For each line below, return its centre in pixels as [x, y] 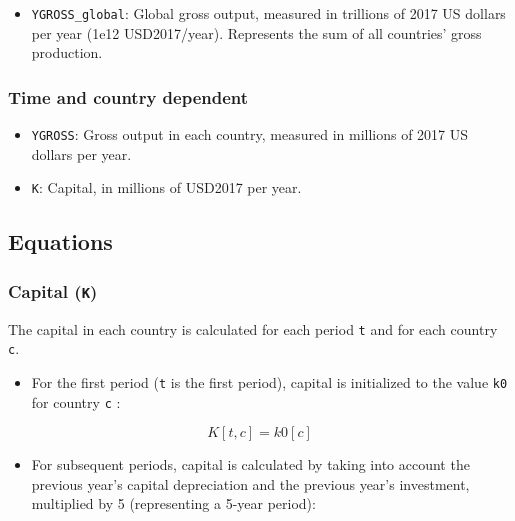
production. [67, 52]
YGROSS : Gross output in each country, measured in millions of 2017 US [250, 134]
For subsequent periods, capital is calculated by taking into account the [250, 464]
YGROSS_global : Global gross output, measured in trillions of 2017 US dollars [268, 13]
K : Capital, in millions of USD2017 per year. [166, 187]
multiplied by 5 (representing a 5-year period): [173, 503]
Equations [60, 241]
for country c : [76, 401]
